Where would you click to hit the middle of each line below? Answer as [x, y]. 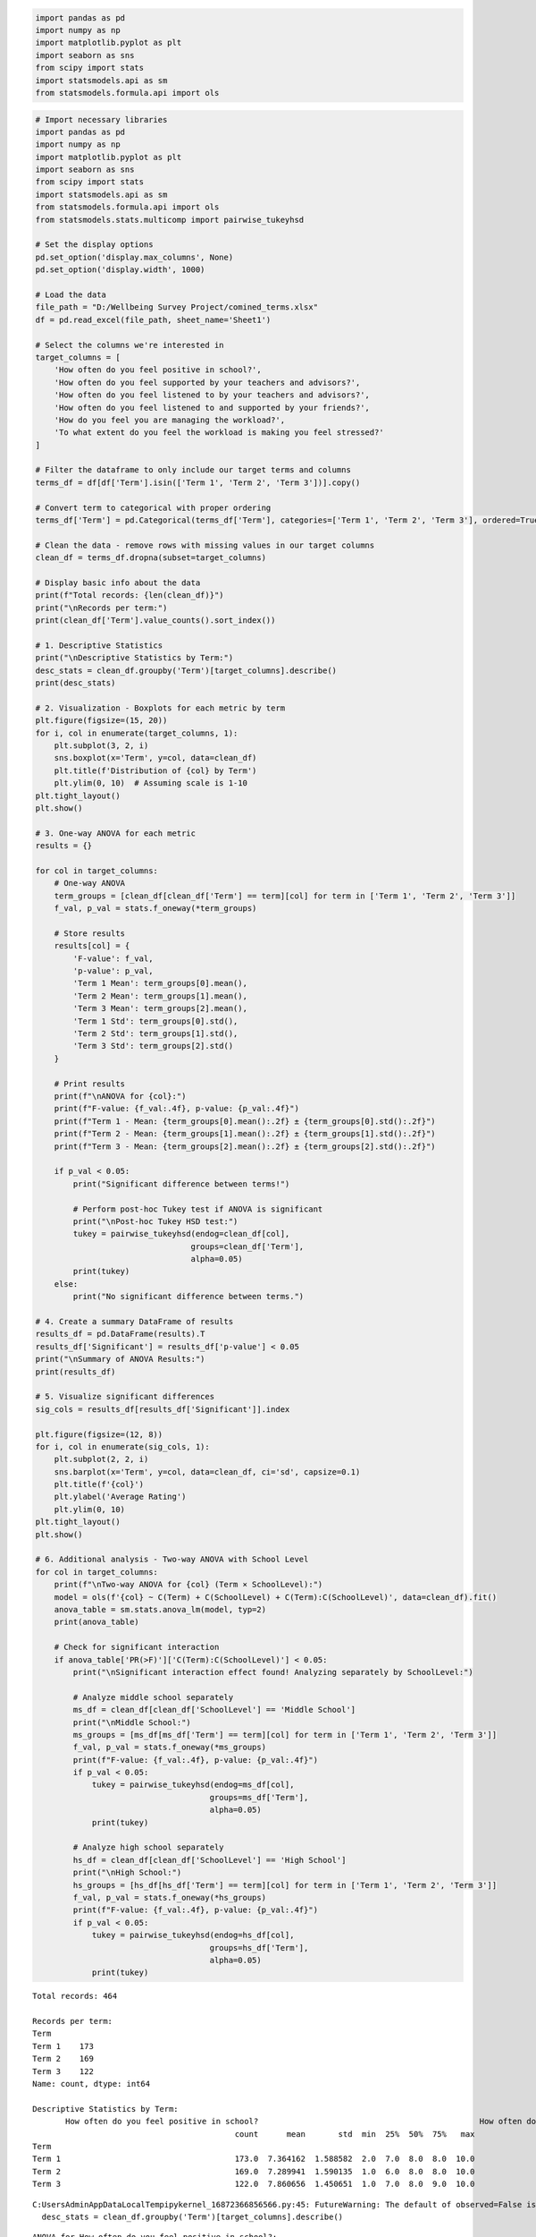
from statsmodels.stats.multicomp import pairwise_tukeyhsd [170, 220]
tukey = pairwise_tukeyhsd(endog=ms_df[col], [193, 1785]
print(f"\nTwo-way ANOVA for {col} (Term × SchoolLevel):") [188, 1585]
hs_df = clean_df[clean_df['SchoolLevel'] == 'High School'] [209, 1860]
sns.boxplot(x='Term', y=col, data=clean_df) [155, 758]
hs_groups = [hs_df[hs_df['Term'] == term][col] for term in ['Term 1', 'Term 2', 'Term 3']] [285, 1885]
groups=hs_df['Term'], [259, 1948]
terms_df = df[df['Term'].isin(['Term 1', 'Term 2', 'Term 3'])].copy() [198, 482]
